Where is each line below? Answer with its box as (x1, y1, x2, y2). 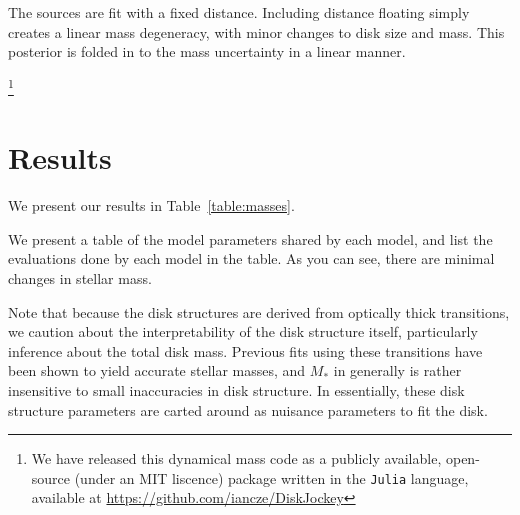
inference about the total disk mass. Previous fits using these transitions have (8, 340, 483, 361)
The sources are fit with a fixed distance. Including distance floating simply (8, 2, 470, 22)
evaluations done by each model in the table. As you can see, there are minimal (8, 248, 495, 269)
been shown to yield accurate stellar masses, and (8, 360, 306, 381)
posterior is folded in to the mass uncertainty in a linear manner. (8, 41, 406, 62)
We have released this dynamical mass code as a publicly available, (31, 448, 442, 469)
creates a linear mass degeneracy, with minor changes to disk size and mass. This (8, 21, 505, 42)
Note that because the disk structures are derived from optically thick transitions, (8, 301, 510, 322)
